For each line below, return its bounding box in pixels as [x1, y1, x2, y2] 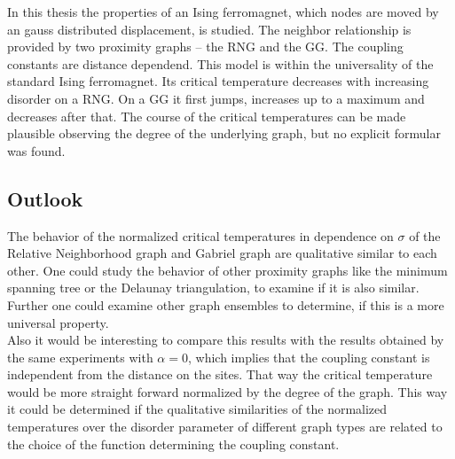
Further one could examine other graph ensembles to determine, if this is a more [7, 295, 444, 314]
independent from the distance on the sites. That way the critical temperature [7, 365, 433, 384]
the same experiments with [7, 347, 153, 366]
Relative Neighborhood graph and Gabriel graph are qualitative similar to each [7, 244, 437, 262]
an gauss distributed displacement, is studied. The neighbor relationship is [7, 19, 412, 38]
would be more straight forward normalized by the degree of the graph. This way [7, 382, 448, 401]
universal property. [7, 313, 109, 331]
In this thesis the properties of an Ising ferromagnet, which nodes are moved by [7, 3, 439, 20]
